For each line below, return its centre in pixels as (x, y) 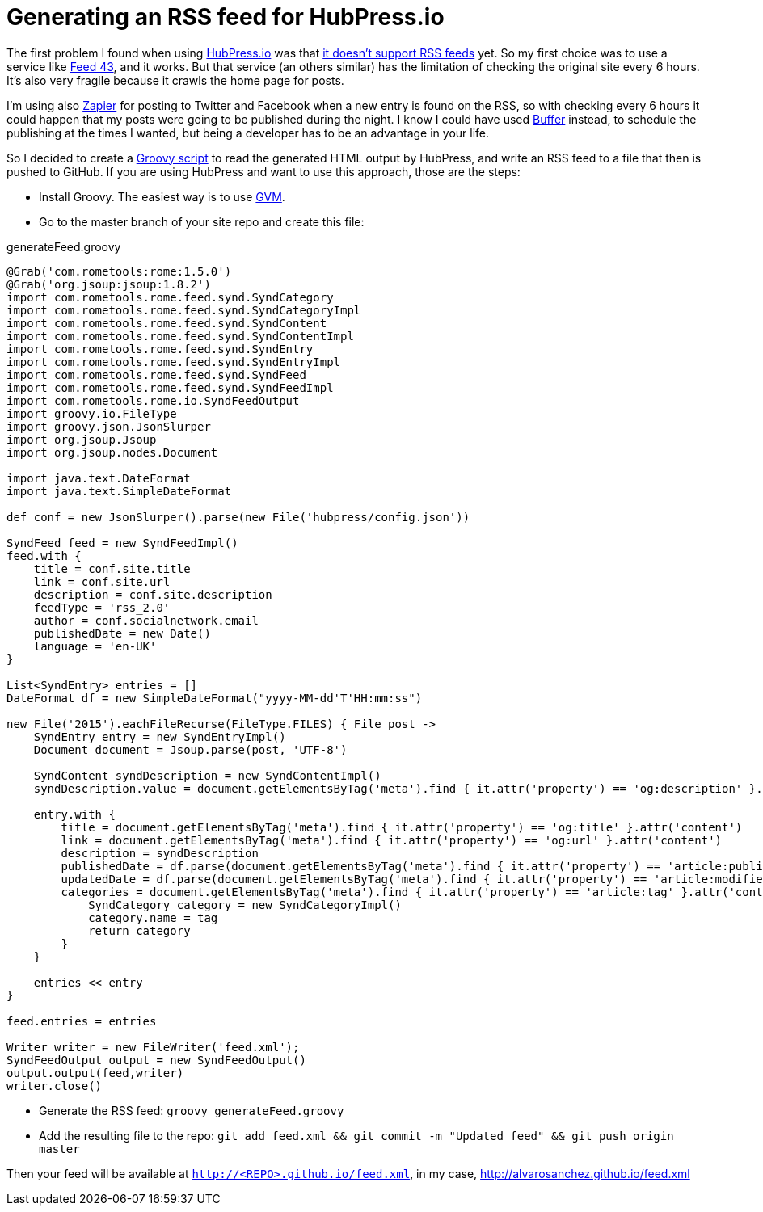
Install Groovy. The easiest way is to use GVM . (162, 196)
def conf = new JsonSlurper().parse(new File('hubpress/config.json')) (238, 517)
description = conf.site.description (153, 594)
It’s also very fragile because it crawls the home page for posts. (175, 80)
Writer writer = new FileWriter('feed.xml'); (153, 1047)
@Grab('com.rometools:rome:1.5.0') (119, 271)
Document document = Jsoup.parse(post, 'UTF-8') (190, 749)
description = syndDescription (160, 853)
